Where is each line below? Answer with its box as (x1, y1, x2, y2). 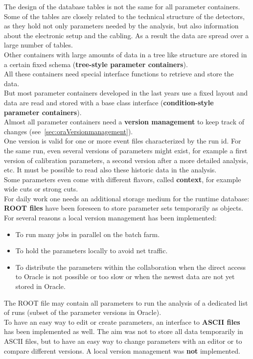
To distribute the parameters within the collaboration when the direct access (15, 262, 246, 272)
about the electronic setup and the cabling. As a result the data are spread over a (4, 30, 249, 40)
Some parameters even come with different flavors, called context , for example (4, 174, 241, 184)
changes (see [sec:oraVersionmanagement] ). (4, 126, 133, 136)
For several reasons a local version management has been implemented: (4, 213, 217, 223)
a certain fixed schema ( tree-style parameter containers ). (4, 59, 188, 69)
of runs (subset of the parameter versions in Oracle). (4, 307, 161, 317)
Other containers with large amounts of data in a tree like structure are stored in (4, 49, 247, 59)
